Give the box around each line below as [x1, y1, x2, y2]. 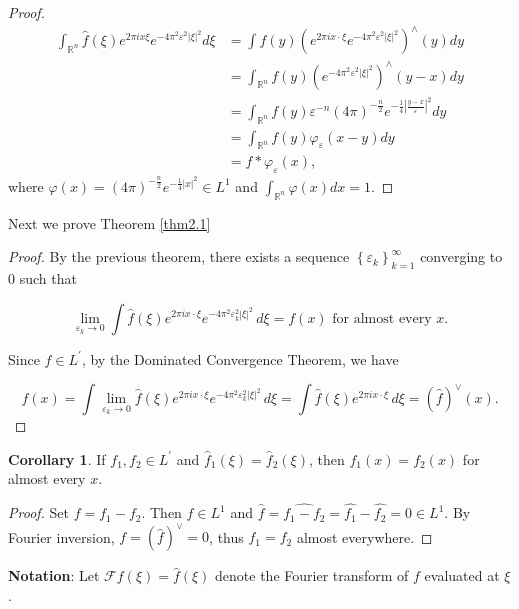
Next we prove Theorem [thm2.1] [8, 212, 211, 233]
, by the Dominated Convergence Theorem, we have [81, 348, 399, 369]
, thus [209, 526, 244, 547]
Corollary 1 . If [8, 448, 106, 469]
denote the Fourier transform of [215, 565, 409, 586]
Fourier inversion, [8, 526, 115, 547]
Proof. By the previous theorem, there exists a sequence [8, 246, 350, 267]
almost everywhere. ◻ [296, 526, 433, 547]
